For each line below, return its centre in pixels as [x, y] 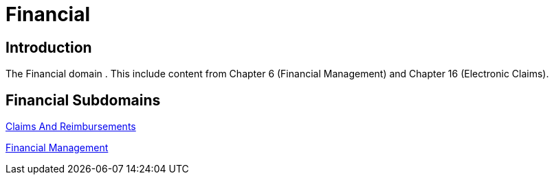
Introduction [49, 47]
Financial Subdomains [83, 100]
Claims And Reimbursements [71, 127]
